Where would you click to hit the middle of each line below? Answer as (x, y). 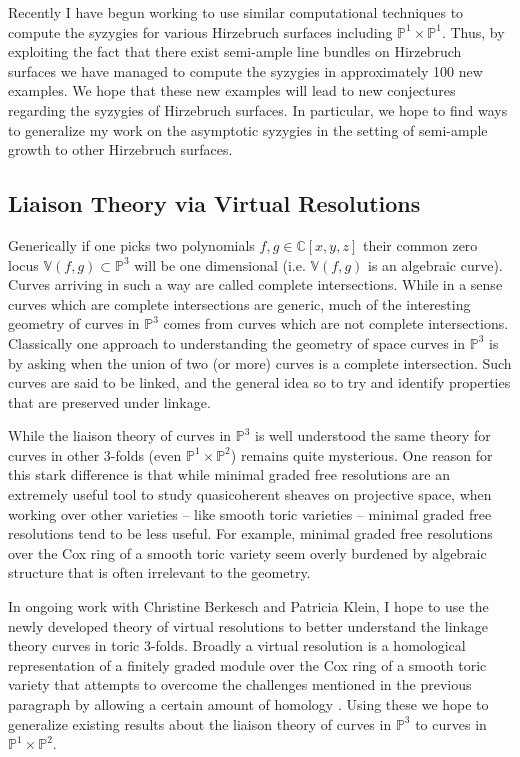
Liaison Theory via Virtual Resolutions (214, 203)
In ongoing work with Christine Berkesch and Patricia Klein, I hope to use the (248, 606)
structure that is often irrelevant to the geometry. (159, 572)
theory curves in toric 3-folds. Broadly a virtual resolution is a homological (237, 645)
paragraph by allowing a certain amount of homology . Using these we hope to (248, 704)
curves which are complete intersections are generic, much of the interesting (239, 303)
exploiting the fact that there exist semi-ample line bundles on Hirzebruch (235, 51)
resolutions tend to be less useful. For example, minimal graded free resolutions (250, 533)
